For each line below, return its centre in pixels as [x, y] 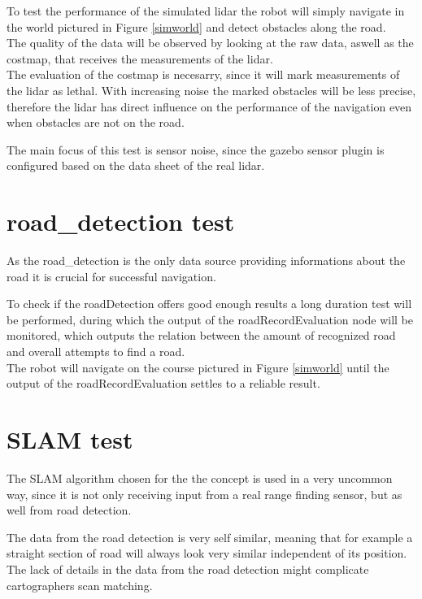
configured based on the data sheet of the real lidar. [136, 165]
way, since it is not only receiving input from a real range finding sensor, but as [204, 494]
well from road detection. [69, 510]
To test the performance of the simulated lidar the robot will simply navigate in [206, 11]
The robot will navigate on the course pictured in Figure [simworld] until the [198, 367]
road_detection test [121, 221]
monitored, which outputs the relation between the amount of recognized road [201, 335]
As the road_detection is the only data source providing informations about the [206, 260]
